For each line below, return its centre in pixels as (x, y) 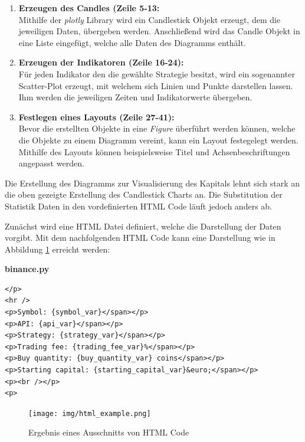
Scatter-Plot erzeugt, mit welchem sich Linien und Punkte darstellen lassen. (156, 85)
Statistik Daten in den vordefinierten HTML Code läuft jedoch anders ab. (138, 206)
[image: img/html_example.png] (90, 413)
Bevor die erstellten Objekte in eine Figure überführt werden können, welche (157, 128)
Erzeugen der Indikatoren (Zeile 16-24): (101, 62)
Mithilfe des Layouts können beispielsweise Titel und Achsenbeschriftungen (154, 151)
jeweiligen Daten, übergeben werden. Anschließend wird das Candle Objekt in (159, 31)
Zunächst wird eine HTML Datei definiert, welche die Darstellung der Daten (143, 226)
